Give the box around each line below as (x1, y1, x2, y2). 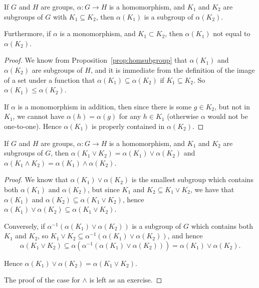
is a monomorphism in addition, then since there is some (18, 101, 192, 111)
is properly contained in (92, 120, 165, 131)
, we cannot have (13, 111, 65, 121)
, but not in (214, 101, 250, 111)
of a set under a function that (4, 74, 95, 85)
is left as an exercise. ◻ (89, 274, 162, 285)
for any (119, 111, 141, 121)
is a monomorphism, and (60, 28, 136, 39)
